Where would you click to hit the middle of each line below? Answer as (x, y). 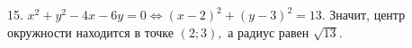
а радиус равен (269, 32)
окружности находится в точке (90, 32)
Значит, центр (367, 14)
